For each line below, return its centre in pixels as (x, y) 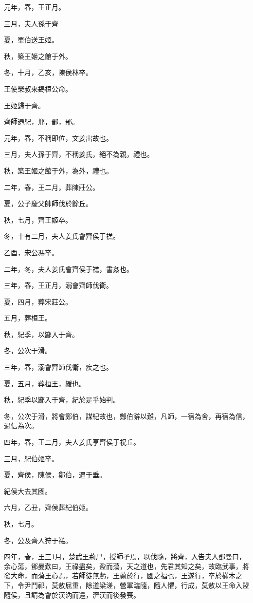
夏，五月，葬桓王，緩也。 (45, 383)
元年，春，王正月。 (35, 7)
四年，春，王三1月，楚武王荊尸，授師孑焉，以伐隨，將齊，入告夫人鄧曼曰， (125, 556)
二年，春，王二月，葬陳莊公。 (52, 187)
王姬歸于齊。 (24, 105)
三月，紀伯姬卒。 (31, 458)
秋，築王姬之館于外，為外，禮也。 (58, 170)
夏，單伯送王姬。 (31, 40)
